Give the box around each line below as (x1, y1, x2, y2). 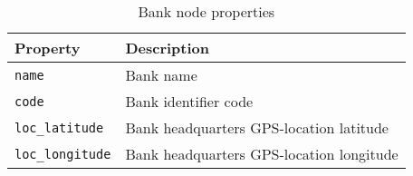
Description (125, 37, 209, 58)
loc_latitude (14, 120, 104, 135)
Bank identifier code (125, 91, 254, 112)
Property (14, 37, 81, 58)
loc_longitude (14, 146, 111, 161)
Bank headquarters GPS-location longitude (125, 143, 399, 164)
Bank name (125, 64, 197, 85)
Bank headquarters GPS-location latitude (125, 117, 389, 138)
